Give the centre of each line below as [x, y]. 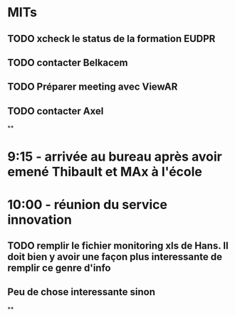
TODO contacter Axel [56, 111]
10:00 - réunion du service [87, 204]
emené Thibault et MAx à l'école [105, 172]
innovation [40, 219]
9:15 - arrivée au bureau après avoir [115, 157]
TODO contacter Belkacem [68, 62]
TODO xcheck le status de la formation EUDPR [111, 39]
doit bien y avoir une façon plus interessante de [115, 257]
